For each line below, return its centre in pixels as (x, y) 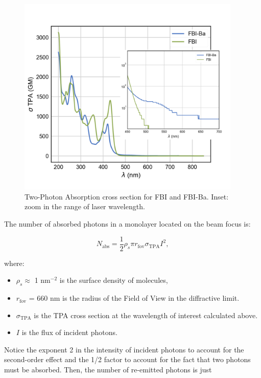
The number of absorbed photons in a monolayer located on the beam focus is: (127, 224)
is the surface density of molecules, (114, 280)
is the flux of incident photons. (69, 332)
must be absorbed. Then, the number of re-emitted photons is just (108, 370)
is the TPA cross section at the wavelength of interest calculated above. (146, 315)
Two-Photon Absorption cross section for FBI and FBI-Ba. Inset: (127, 196)
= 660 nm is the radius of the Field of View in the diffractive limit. (134, 298)
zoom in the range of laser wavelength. (85, 206)
